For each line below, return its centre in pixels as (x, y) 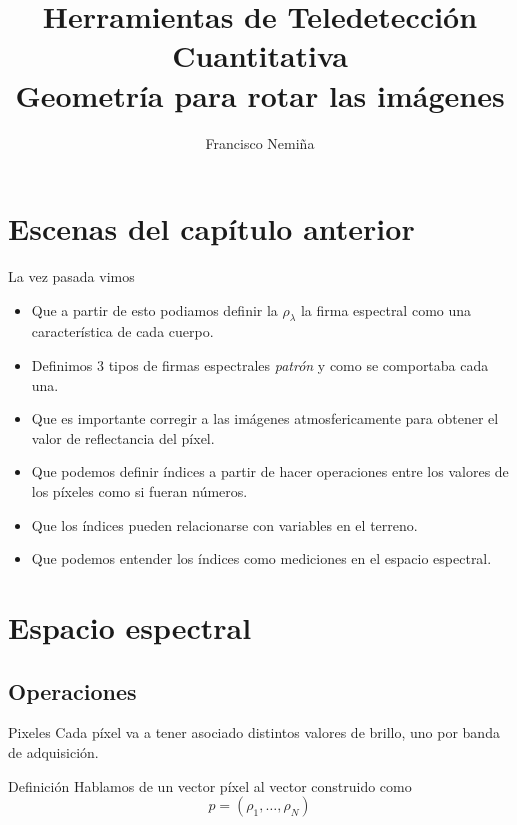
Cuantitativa (260, 55)
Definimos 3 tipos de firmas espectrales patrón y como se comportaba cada (260, 365)
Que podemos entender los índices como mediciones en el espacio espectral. (261, 558)
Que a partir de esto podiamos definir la (154, 309)
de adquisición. (53, 751)
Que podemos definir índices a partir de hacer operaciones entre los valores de (270, 471)
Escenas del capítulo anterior (211, 228)
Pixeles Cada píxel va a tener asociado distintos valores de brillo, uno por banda (254, 732)
